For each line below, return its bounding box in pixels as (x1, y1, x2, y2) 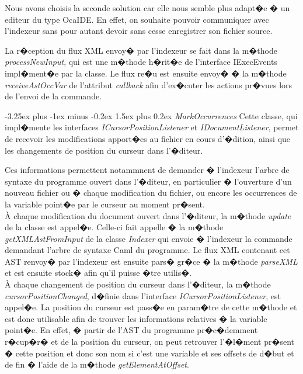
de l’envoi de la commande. (5, 90, 102, 102)
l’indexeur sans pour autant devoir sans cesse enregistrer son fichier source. (5, 25, 273, 37)
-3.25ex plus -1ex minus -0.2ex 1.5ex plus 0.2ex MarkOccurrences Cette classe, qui (5, 109, 298, 122)
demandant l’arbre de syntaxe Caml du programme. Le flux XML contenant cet (5, 244, 290, 256)
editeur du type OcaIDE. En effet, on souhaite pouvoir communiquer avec (5, 13, 269, 25)
